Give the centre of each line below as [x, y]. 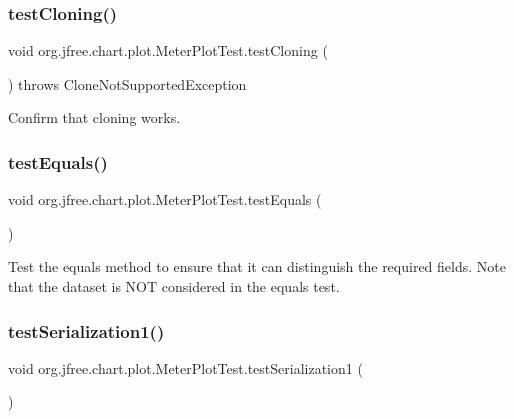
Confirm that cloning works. [94, 117]
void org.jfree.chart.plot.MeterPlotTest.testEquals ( [165, 199]
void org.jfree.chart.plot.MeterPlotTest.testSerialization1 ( [185, 367]
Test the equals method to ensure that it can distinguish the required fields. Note [257, 266]
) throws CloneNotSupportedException [127, 83]
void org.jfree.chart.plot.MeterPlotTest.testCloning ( [168, 50]
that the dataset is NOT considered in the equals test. [174, 286]
